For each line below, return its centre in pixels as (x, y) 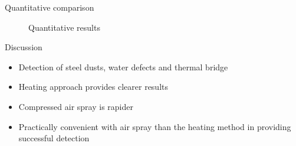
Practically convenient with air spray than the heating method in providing (155, 126)
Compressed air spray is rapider (76, 106)
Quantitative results (64, 27)
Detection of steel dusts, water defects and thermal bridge (123, 66)
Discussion (24, 47)
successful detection (54, 138)
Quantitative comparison (50, 7)
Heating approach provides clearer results (93, 87)
